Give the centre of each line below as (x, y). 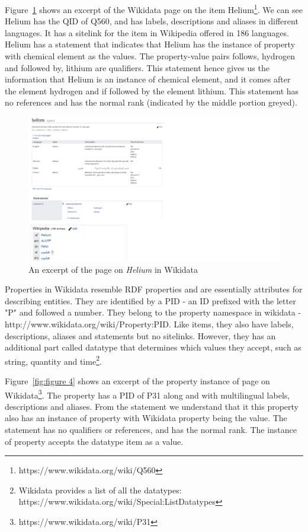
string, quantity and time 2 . (53, 360)
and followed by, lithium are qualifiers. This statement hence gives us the (137, 67)
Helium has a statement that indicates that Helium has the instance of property (150, 44)
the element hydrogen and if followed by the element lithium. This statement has (152, 90)
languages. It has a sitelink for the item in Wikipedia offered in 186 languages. (147, 32)
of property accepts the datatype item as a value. (94, 441)
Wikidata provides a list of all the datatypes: (100, 490)
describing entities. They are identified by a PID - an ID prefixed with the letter (150, 300)
